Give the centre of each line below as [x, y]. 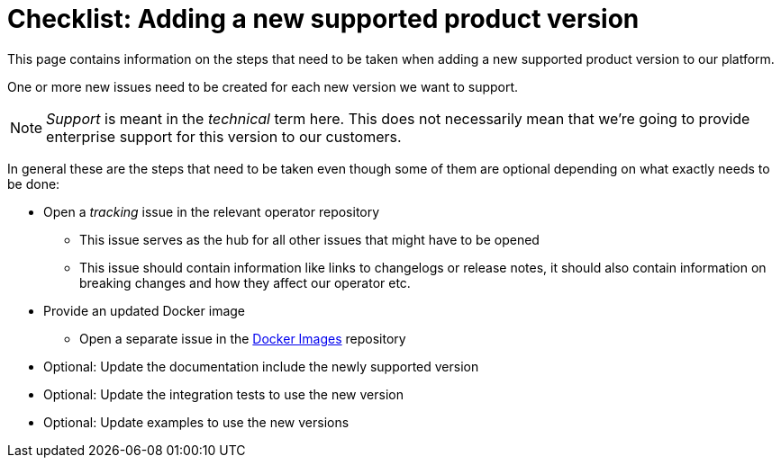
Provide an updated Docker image [144, 310]
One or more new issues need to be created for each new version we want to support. [263, 86]
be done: [34, 183]
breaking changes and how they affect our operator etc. [245, 282]
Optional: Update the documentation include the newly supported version [261, 366]
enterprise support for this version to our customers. [224, 136]
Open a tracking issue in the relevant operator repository [212, 211]
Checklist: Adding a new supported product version [323, 19]
